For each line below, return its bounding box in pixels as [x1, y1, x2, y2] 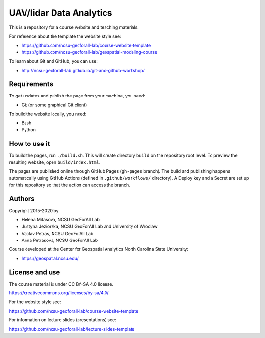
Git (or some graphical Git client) [21, 102, 87, 108]
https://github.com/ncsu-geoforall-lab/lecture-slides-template [9, 326, 135, 332]
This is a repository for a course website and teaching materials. [9, 24, 139, 30]
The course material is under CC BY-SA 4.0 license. [9, 281, 114, 287]
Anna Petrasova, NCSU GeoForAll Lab [21, 237, 98, 243]
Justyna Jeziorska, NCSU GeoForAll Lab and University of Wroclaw [21, 223, 158, 230]
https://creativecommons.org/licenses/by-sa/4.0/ [9, 290, 109, 296]
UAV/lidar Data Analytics [9, 7, 112, 18]
